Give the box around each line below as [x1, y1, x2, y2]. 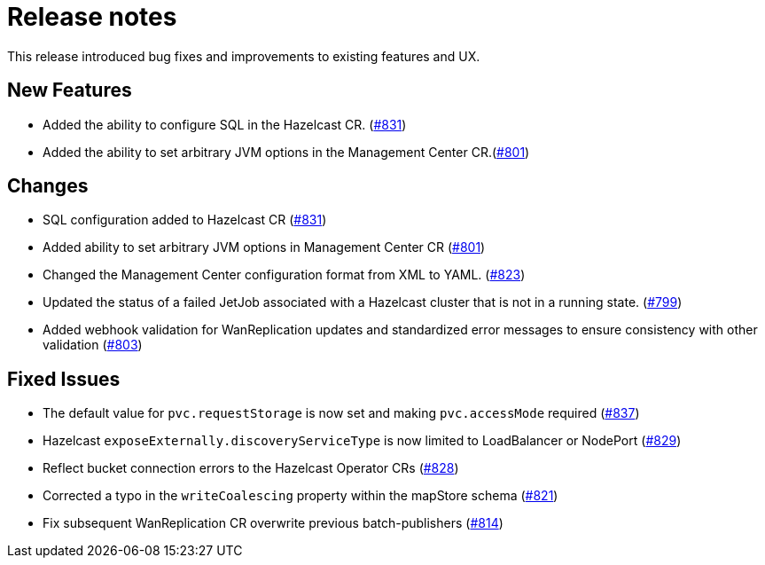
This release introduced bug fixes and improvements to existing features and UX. [7, 48, 480, 64]
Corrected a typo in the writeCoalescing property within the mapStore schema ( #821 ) [43, 488, 558, 504]
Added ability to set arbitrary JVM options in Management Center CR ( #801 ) [43, 239, 486, 255]
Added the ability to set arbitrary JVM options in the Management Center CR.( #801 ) [43, 144, 530, 160]
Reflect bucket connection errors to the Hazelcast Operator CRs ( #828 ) [43, 460, 459, 476]
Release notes [7, 2, 177, 32]
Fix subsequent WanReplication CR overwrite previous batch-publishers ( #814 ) [43, 515, 503, 531]
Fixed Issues [7, 367, 121, 390]
